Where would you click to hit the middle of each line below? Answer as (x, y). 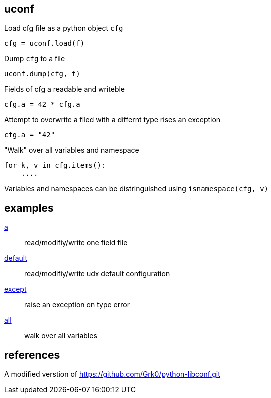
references (32, 355)
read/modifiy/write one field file (76, 243)
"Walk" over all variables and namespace (72, 150)
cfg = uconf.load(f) (44, 43)
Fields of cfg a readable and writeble (65, 89)
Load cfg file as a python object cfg (64, 28)
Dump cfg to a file (35, 59)
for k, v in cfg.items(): (55, 165)
